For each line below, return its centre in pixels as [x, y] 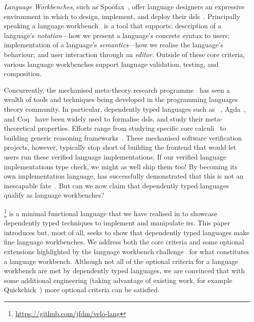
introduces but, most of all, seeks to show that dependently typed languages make [127, 232]
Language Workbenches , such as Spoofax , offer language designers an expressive [124, 6]
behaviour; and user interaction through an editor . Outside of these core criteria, [125, 54]
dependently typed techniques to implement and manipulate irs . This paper [117, 223]
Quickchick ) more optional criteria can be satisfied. [82, 290]
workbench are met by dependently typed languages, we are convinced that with [124, 271]
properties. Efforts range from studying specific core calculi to [132, 128]
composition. [23, 73]
